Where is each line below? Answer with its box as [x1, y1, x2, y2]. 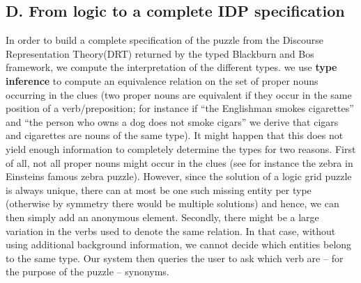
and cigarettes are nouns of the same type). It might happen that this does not [6, 128, 344, 143]
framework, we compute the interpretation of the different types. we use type [6, 60, 337, 74]
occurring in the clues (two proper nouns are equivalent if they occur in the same [6, 87, 352, 102]
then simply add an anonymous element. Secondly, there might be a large [6, 209, 319, 224]
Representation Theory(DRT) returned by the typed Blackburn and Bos [6, 46, 314, 60]
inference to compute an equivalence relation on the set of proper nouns [6, 73, 318, 88]
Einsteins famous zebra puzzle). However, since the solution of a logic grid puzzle [6, 169, 352, 184]
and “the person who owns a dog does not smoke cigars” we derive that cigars [6, 114, 339, 129]
